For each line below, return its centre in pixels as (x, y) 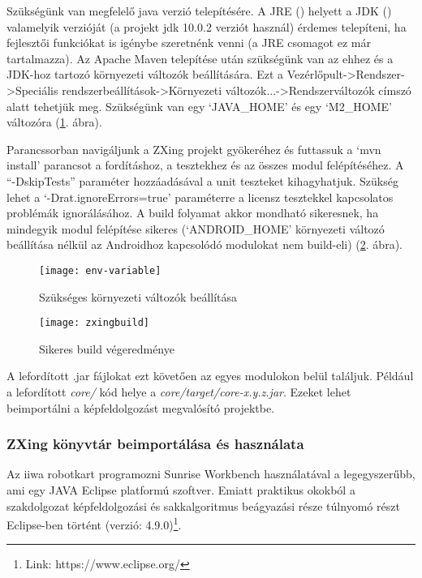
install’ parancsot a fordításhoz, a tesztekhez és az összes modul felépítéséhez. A (205, 165)
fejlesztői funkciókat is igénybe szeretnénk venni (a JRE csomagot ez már (189, 43)
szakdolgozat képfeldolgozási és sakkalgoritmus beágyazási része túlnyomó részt (203, 505)
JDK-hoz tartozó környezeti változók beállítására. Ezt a (145, 74)
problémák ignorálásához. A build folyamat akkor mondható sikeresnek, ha (193, 213)
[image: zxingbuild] (95, 323)
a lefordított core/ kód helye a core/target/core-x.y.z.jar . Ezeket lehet (179, 392)
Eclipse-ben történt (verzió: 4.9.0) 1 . (94, 523)
